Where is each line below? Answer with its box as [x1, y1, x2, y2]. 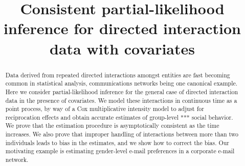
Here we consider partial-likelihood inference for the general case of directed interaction [5, 87, 238, 96]
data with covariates [50, 38, 195, 59]
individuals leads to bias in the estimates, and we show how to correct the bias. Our [5, 138, 229, 147]
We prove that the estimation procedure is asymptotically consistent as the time [5, 121, 219, 130]
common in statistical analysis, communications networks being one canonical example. [5, 79, 238, 88]
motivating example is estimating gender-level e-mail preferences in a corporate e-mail [5, 147, 235, 155]
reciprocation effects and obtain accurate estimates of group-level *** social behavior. [5, 113, 233, 121]
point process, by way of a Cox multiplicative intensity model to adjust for [5, 104, 204, 113]
